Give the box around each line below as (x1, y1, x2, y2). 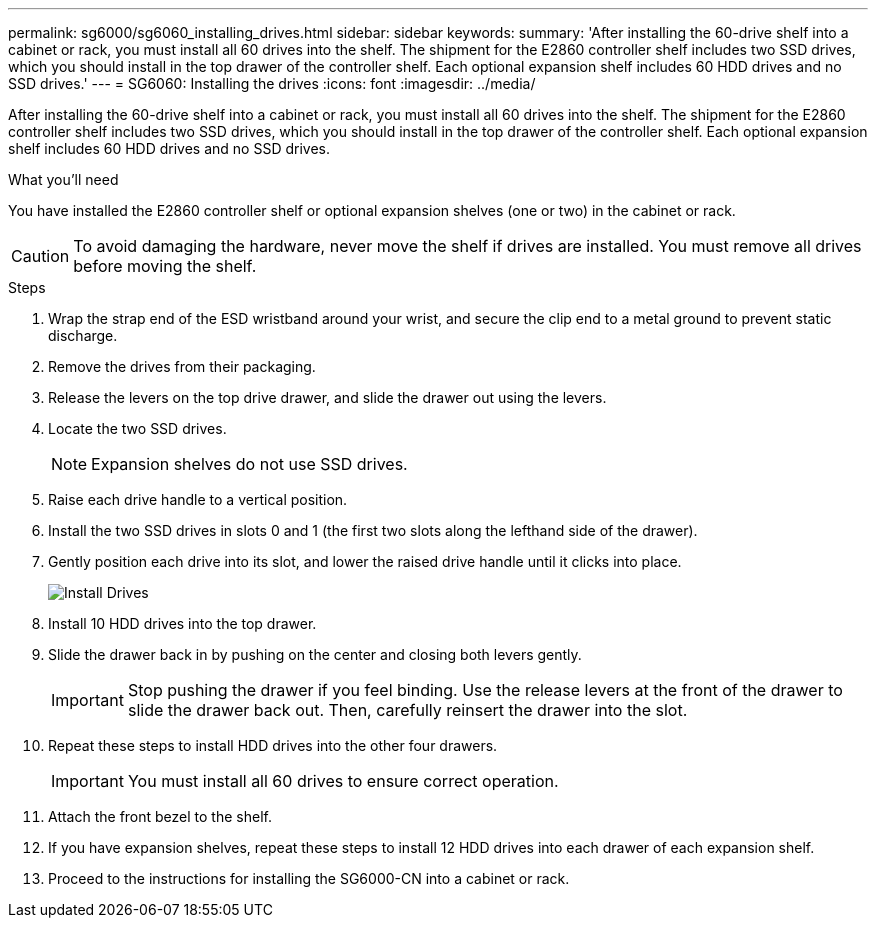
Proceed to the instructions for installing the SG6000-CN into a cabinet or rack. (48, 870, 570, 887)
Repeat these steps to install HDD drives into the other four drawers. (48, 737, 498, 754)
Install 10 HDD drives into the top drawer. (48, 615, 317, 632)
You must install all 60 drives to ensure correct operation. (127, 771, 559, 791)
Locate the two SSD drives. (48, 420, 227, 437)
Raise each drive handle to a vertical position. (48, 491, 348, 508)
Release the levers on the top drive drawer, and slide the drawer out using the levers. (48, 389, 607, 406)
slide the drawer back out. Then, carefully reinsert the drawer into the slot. (127, 700, 688, 720)
